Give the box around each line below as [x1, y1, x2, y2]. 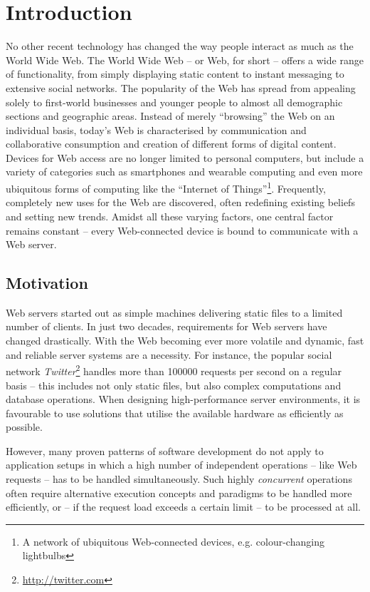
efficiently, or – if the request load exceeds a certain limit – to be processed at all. [6, 499, 361, 514]
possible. [6, 419, 43, 434]
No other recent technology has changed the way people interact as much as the [6, 39, 354, 53]
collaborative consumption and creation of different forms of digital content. [6, 136, 337, 151]
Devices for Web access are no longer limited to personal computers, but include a [6, 150, 364, 165]
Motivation [6, 272, 88, 294]
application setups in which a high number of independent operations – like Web [6, 457, 357, 472]
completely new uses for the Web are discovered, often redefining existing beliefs [6, 195, 355, 210]
